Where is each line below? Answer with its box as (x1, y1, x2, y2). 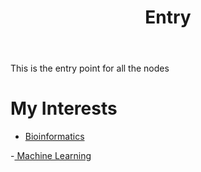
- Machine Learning (10, 150, 92, 162)
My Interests (10, 97, 118, 120)
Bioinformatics (24, 131, 85, 143)
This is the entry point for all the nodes (10, 62, 170, 75)
